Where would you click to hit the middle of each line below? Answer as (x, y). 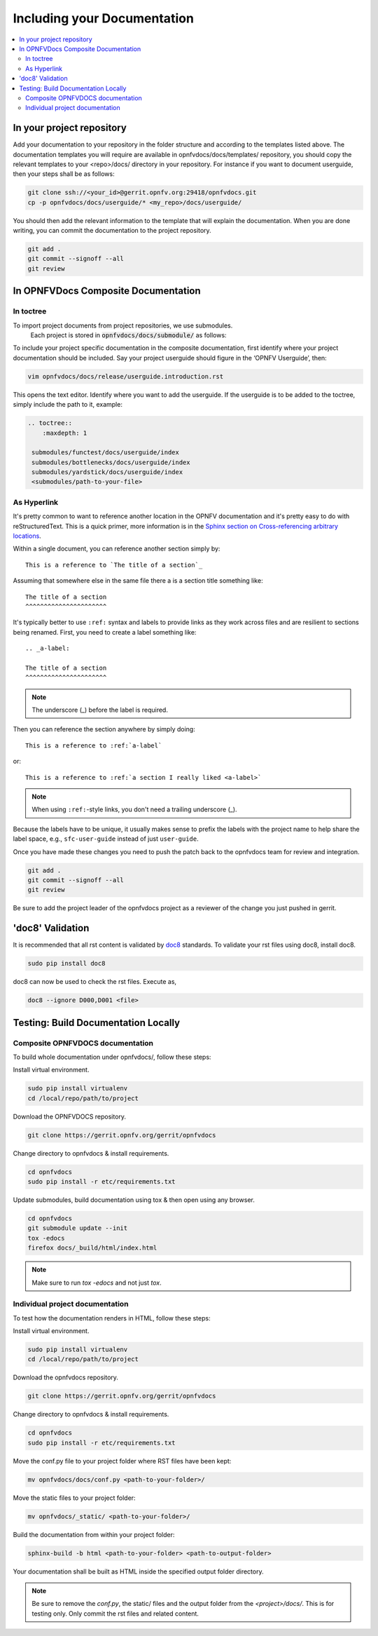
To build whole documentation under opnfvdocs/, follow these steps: (112, 1057)
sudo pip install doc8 (66, 964)
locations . (27, 536)
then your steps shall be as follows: (64, 174)
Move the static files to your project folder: (74, 1498)
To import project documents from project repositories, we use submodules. (123, 325)
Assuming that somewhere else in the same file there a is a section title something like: (138, 581)
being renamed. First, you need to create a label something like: (105, 632)
